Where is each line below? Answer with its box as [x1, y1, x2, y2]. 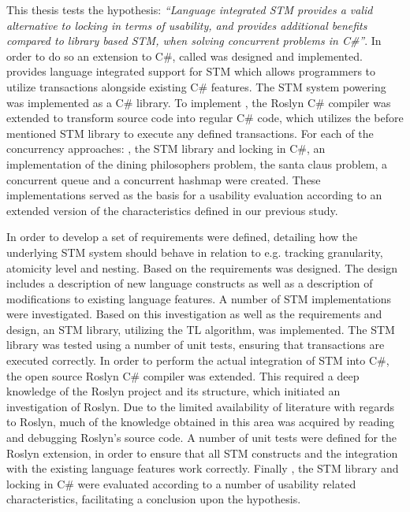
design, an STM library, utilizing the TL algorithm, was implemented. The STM [6, 321, 395, 337]
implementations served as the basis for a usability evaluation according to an [6, 187, 382, 203]
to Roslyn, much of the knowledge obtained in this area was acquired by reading [6, 414, 395, 430]
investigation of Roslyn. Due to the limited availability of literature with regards [6, 398, 394, 414]
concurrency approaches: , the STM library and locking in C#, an [6, 140, 326, 157]
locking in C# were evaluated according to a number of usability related [6, 475, 356, 492]
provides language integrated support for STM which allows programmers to [6, 63, 376, 80]
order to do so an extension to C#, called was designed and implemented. [6, 47, 363, 64]
